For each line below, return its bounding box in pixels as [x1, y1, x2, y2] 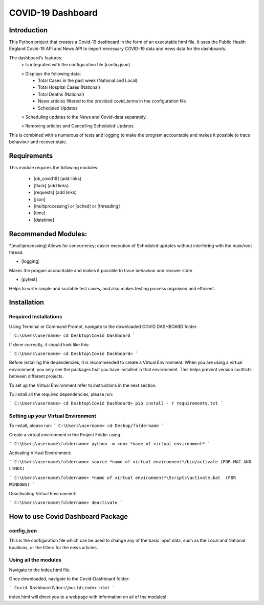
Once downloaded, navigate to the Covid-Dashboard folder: [9, 576, 130, 582]
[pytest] [21, 277, 38, 282]
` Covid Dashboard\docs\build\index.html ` [9, 585, 115, 591]
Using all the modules [9, 556, 62, 563]
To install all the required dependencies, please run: [9, 391, 113, 397]
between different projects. [9, 373, 64, 379]
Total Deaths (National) [38, 91, 85, 97]
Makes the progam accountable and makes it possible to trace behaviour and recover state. [9, 267, 194, 273]
